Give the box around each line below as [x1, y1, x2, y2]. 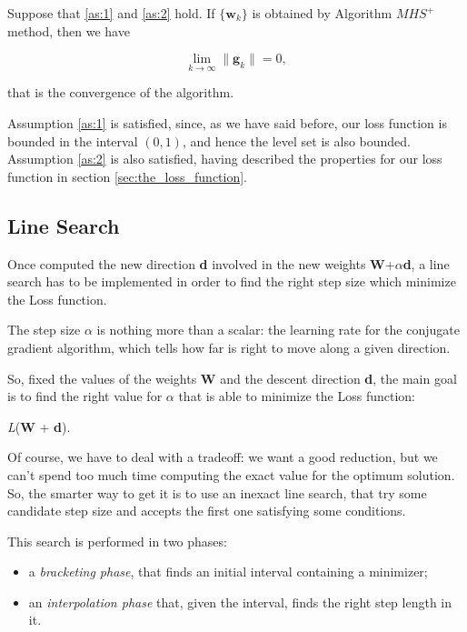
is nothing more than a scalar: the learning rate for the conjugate [96, 320, 460, 339]
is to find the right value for [7, 386, 163, 406]
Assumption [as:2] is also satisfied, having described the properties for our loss [7, 149, 442, 168]
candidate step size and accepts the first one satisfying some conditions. [7, 501, 406, 520]
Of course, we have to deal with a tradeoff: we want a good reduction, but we [7, 447, 438, 466]
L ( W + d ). [7, 416, 71, 436]
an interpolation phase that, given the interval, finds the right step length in [28, 592, 452, 611]
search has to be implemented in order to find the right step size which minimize [7, 272, 456, 291]
